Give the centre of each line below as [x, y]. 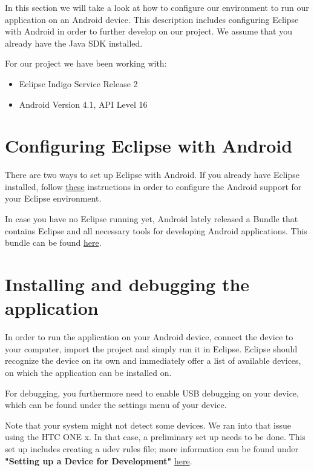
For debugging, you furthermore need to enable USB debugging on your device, [152, 393]
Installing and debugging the [127, 284]
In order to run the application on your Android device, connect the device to [149, 337]
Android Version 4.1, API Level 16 [83, 104]
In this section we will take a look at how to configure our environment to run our [157, 7]
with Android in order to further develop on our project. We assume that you [149, 31]
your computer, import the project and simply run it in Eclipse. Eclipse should [151, 348]
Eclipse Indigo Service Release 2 [78, 83]
